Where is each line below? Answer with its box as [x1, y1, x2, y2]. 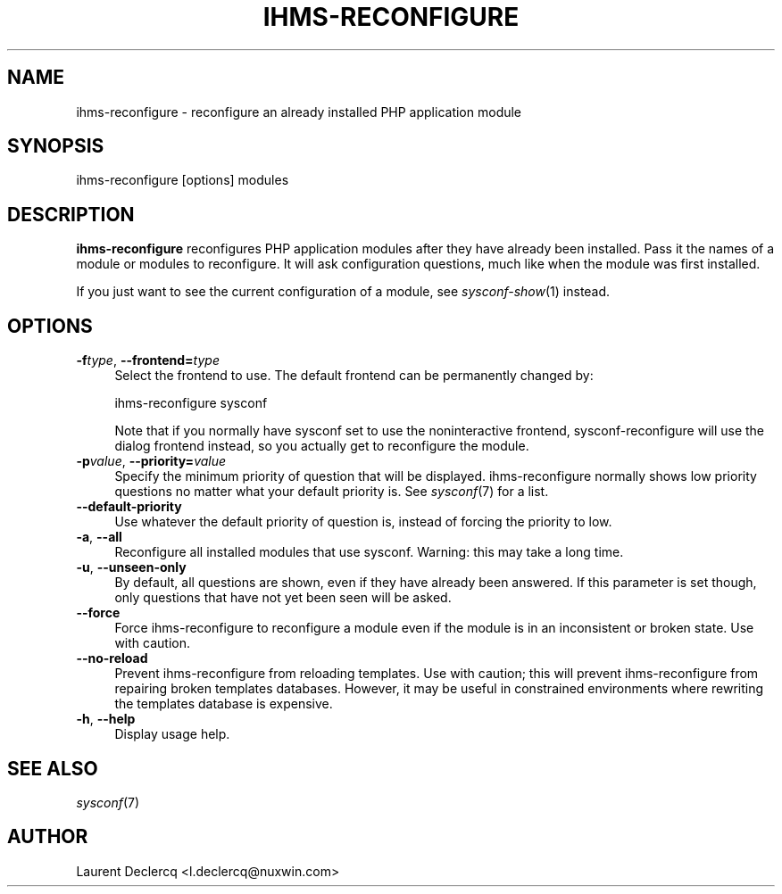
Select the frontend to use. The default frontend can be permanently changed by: [114, 368, 594, 384]
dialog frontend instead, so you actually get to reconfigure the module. [114, 438, 529, 454]
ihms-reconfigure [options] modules [76, 172, 289, 188]
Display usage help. [114, 726, 230, 742]
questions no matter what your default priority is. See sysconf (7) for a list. [114, 484, 549, 500]
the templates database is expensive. [114, 696, 333, 712]
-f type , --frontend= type [76, 352, 220, 368]
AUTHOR [7, 825, 88, 848]
